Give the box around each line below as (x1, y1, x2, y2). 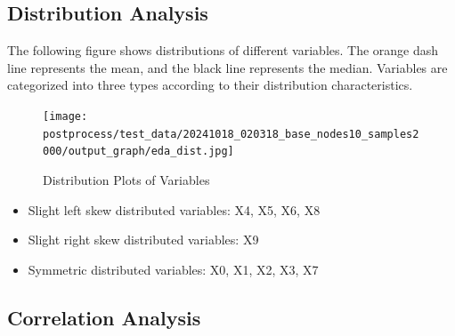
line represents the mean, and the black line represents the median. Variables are (7, 58, 448, 76)
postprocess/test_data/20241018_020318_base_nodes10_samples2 (43, 127, 419, 140)
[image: (43, 109, 88, 123)
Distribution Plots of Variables (43, 170, 210, 188)
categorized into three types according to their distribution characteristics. (7, 76, 413, 94)
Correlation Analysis (7, 303, 201, 331)
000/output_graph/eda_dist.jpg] (43, 145, 234, 158)
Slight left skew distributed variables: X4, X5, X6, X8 (28, 200, 321, 219)
